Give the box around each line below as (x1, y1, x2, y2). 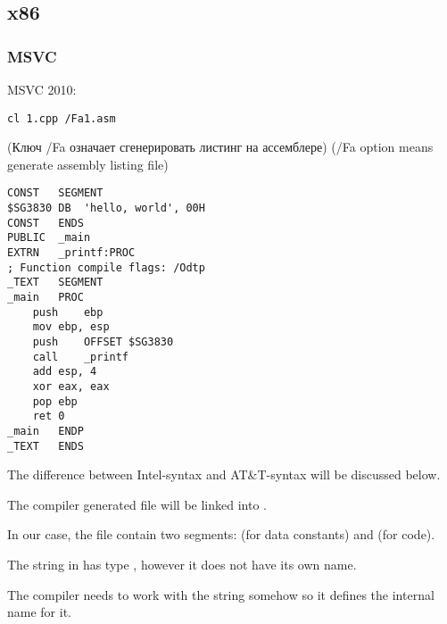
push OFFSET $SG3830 (32, 336, 174, 348)
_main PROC (7, 291, 84, 304)
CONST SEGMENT (7, 187, 103, 200)
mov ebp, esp (32, 320, 110, 334)
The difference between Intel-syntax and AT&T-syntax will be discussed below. (7, 465, 441, 484)
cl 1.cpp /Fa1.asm (7, 112, 116, 125)
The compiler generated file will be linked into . (7, 495, 267, 513)
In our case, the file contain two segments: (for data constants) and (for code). (7, 525, 435, 544)
